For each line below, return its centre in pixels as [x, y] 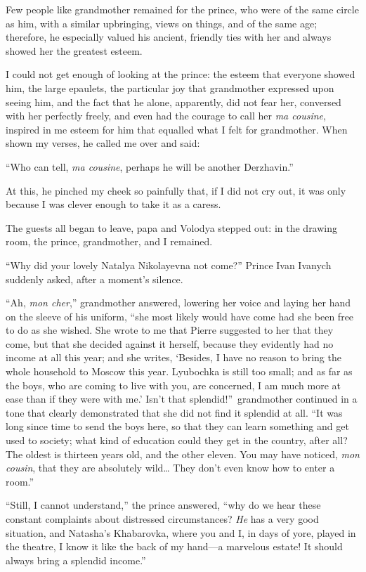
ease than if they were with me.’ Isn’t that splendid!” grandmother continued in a [182, 399]
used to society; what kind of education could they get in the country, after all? [177, 440]
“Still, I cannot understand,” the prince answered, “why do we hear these [163, 505]
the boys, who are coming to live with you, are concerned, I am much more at [173, 385]
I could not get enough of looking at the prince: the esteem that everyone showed [181, 74]
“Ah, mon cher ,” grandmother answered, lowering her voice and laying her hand [178, 303]
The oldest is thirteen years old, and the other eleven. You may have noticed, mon [183, 454]
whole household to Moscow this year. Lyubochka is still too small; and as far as [179, 371]
